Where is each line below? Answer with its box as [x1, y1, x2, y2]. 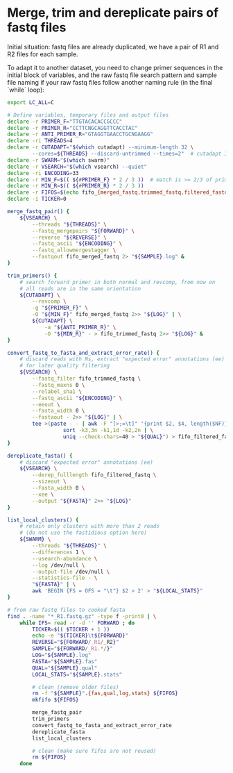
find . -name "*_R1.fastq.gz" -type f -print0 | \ [7, 613, 157, 620]
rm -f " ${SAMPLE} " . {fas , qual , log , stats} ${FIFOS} [32, 690, 178, 697]
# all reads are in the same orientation [19, 285, 141, 292]
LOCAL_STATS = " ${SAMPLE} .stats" [32, 671, 123, 678]
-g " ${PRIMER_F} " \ [32, 304, 89, 312]
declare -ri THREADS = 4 [7, 138, 73, 144]
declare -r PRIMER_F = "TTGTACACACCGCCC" [7, 118, 123, 125]
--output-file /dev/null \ [32, 568, 110, 575]
